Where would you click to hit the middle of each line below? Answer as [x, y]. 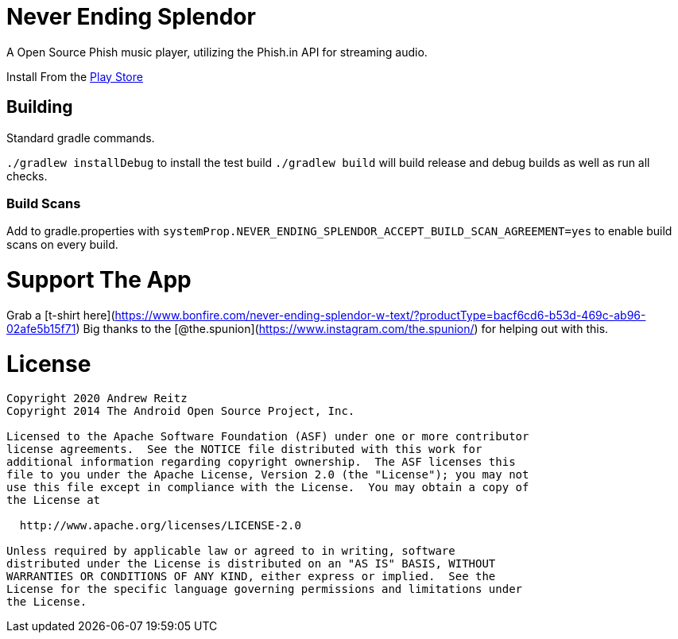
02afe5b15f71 [41, 328]
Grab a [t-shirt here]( [61, 315]
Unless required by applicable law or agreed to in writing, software [231, 551]
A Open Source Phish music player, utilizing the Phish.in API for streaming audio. [217, 52]
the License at [54, 500]
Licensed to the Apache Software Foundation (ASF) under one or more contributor [268, 437]
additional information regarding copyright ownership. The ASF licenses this [261, 462]
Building [40, 107]
